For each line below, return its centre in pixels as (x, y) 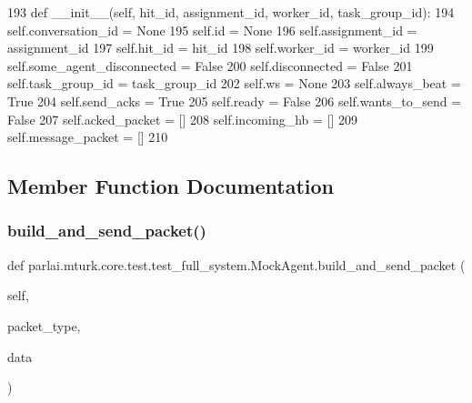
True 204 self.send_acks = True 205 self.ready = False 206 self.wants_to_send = (235, 101)
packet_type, (44, 325)
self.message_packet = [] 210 (88, 137)
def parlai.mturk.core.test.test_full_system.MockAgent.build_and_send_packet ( (236, 264)
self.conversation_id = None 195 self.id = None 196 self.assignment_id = (212, 30)
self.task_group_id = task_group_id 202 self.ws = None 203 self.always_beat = (234, 83)
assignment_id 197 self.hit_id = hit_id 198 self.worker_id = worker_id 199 (221, 48)
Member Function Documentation (171, 186)
